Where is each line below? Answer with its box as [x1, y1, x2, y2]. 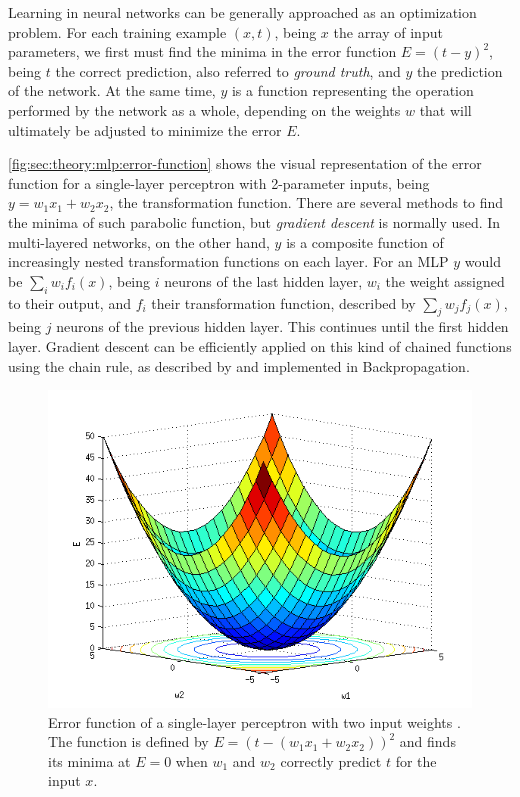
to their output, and [8, 292, 131, 313]
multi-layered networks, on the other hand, [8, 231, 270, 252]
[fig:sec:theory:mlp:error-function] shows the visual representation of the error [8, 153, 482, 174]
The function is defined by [48, 731, 209, 752]
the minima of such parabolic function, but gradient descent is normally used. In [8, 211, 501, 232]
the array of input [333, 21, 443, 42]
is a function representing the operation [231, 80, 474, 101]
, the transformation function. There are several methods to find [109, 192, 504, 213]
